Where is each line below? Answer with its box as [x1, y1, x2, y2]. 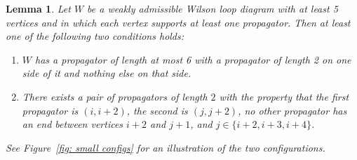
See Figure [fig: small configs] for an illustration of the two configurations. [6, 140, 325, 154]
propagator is [22, 103, 79, 117]
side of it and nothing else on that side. [22, 66, 191, 80]
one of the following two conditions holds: [6, 29, 184, 43]
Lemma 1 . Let [6, 1, 71, 15]
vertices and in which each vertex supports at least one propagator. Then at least [6, 15, 351, 29]
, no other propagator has [238, 103, 347, 117]
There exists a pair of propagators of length [22, 89, 208, 103]
